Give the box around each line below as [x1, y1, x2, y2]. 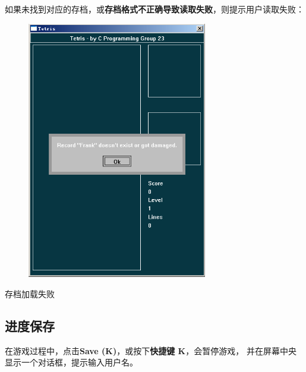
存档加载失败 [5, 287, 55, 300]
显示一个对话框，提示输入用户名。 [5, 356, 138, 368]
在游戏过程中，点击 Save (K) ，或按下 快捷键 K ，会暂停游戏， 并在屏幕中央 [5, 344, 296, 357]
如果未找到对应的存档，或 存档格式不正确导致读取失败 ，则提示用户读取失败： [5, 3, 304, 15]
